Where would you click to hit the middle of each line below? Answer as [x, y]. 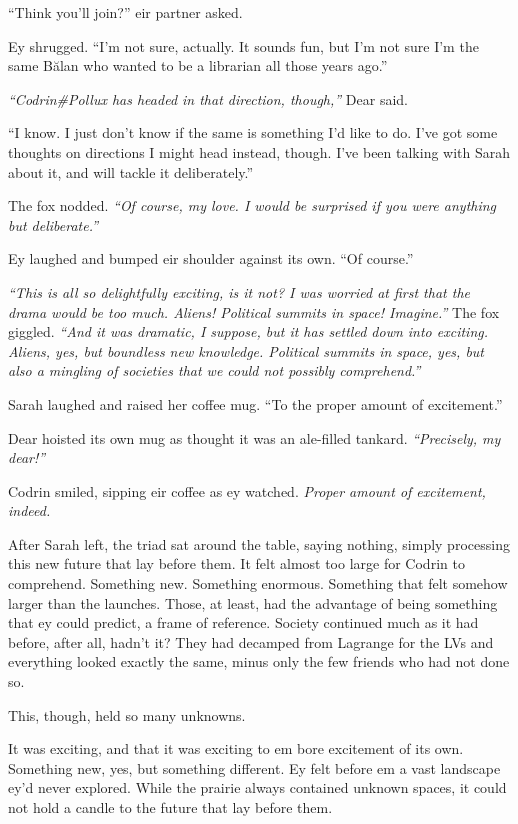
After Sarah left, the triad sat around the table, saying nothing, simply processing [259, 543]
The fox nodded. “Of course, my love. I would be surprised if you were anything [252, 205]
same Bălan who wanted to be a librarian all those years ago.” [198, 65]
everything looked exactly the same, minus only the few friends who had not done [259, 661]
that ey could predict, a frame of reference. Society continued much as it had [243, 622]
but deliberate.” [53, 224]
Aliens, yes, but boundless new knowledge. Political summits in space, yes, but [246, 350]
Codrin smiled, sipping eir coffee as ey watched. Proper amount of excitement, [247, 490]
